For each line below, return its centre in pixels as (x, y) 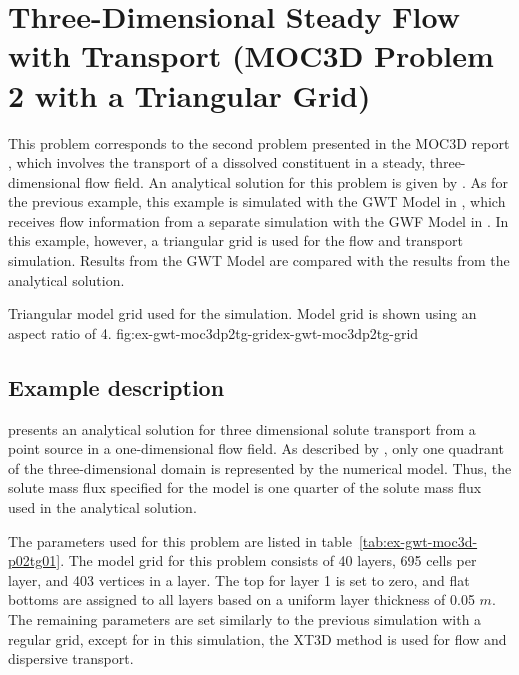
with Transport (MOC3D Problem (251, 55)
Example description (116, 386)
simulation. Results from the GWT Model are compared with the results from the (259, 260)
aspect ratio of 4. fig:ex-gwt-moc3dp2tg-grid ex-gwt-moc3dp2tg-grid (213, 332)
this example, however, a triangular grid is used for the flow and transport (235, 240)
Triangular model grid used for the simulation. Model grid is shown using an (242, 313)
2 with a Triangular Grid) (189, 94)
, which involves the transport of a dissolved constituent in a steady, (217, 162)
